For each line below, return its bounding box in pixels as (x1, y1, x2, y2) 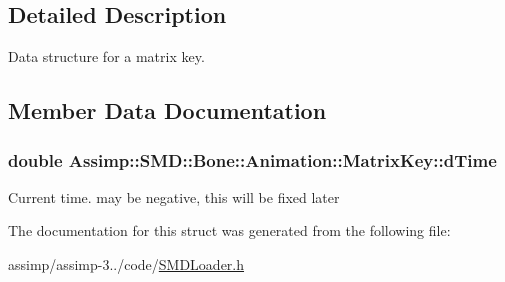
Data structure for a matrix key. (8, 46, 205, 67)
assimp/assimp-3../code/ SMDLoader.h (8, 253, 245, 274)
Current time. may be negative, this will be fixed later (8, 186, 340, 207)
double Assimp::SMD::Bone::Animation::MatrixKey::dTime (8, 147, 497, 172)
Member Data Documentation (8, 95, 327, 126)
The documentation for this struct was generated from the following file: (8, 220, 451, 241)
